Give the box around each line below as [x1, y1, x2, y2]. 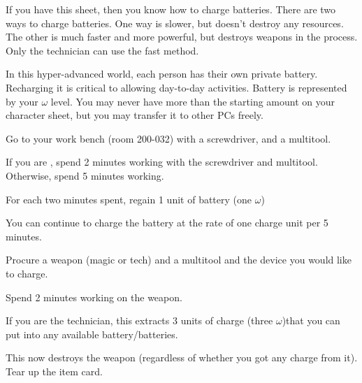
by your [6, 94, 38, 108]
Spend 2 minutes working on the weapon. [6, 289, 182, 304]
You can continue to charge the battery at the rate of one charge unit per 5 [6, 215, 328, 230]
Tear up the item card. [6, 363, 103, 378]
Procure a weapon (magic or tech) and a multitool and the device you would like [6, 252, 352, 267]
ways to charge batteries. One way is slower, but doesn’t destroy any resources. [6, 15, 344, 30]
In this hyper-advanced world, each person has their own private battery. [6, 66, 318, 81]
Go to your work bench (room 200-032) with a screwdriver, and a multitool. [6, 131, 331, 145]
